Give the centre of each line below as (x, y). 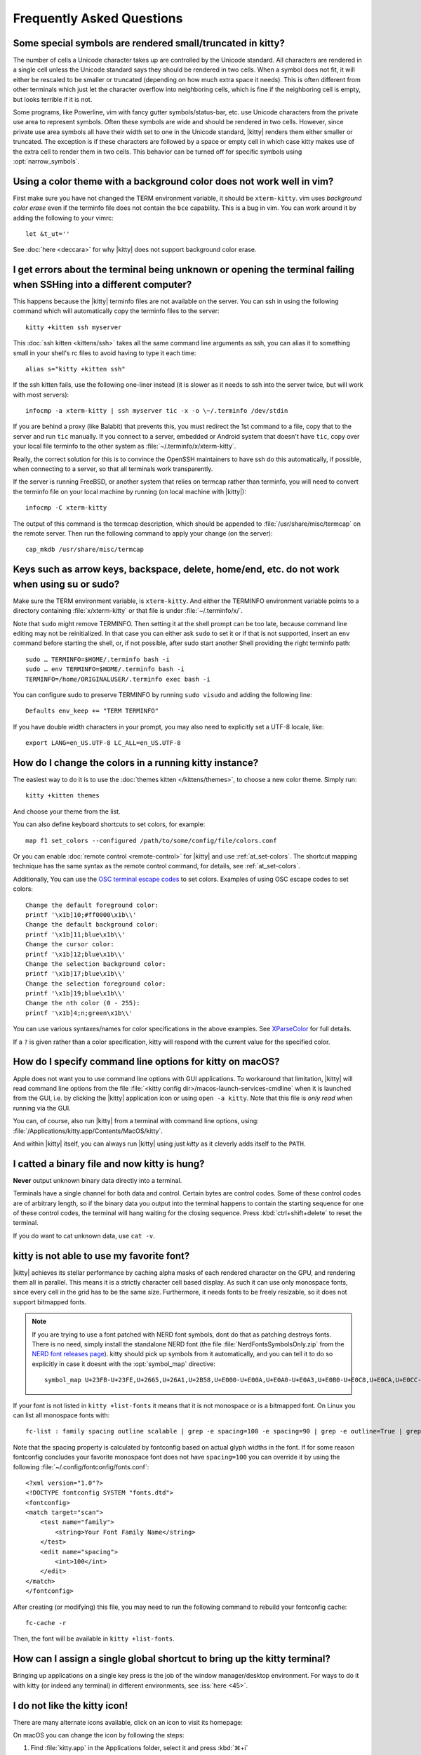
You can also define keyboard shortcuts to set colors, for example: (109, 824)
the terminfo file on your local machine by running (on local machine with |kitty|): (130, 491)
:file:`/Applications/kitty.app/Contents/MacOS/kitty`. (88, 1131)
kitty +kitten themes (62, 796)
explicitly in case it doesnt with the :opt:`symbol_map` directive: (123, 1364)
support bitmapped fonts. (50, 1302)
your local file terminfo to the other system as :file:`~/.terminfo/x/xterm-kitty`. (125, 446)
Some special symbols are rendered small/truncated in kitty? (149, 43)
